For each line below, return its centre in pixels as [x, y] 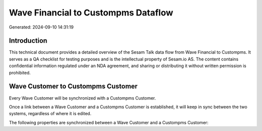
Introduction [28, 41]
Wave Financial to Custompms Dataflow [91, 13]
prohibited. [20, 73]
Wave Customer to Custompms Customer [73, 86]
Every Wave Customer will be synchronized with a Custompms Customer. [82, 98]
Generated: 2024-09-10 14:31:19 [41, 27]
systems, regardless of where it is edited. [50, 114]
